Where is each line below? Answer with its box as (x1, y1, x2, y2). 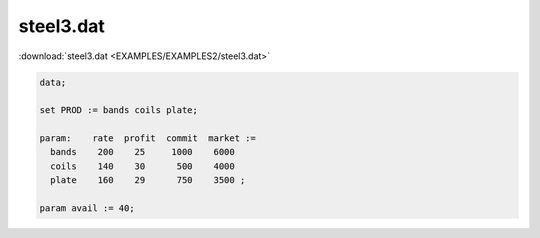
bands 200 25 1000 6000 (50, 146, 235, 158)
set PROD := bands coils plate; (39, 105, 199, 116)
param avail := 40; (39, 203, 135, 214)
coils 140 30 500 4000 (50, 160, 235, 172)
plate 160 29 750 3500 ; (50, 175, 246, 186)
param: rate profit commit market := (39, 133, 257, 144)
